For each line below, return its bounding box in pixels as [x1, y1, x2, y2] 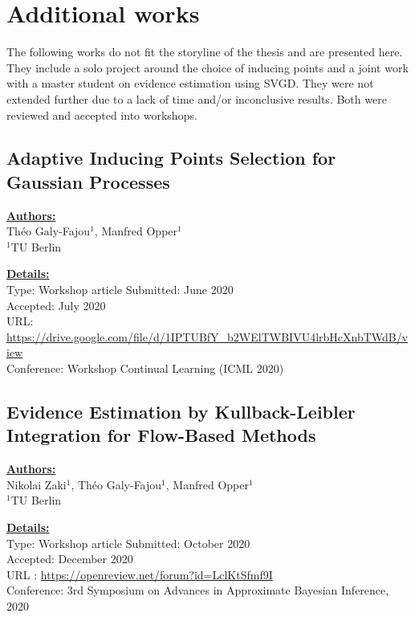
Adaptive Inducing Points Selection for [6, 145, 336, 170]
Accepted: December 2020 [6, 550, 133, 567]
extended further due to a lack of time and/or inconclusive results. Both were [6, 90, 387, 107]
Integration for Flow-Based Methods [6, 423, 316, 447]
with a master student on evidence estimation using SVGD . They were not [6, 75, 374, 92]
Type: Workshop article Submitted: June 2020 [6, 281, 234, 298]
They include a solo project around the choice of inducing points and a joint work [6, 59, 409, 76]
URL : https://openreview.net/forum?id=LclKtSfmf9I [6, 566, 273, 582]
